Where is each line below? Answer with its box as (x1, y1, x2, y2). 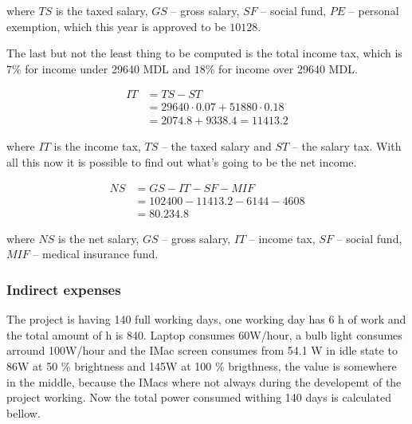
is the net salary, (57, 230, 139, 246)
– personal (348, 2, 399, 18)
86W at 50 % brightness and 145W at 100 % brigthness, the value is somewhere (6, 357, 397, 374)
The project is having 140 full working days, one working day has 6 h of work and (6, 311, 406, 328)
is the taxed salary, (55, 2, 148, 18)
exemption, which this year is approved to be (6, 18, 226, 34)
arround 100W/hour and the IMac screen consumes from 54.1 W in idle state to (6, 342, 398, 359)
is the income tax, (53, 138, 141, 155)
